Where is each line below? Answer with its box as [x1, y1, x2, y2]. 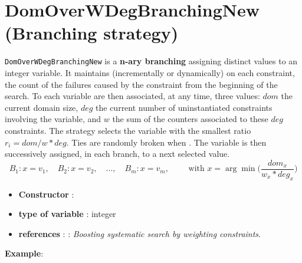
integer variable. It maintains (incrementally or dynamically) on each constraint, [5, 66, 295, 78]
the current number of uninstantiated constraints [96, 101, 273, 113]
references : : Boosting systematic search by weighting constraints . [18, 227, 261, 239]
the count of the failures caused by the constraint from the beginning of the [5, 78, 278, 90]
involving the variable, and [5, 113, 101, 125]
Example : [5, 247, 44, 259]
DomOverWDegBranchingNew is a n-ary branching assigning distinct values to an [5, 55, 298, 67]
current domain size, [5, 101, 78, 113]
